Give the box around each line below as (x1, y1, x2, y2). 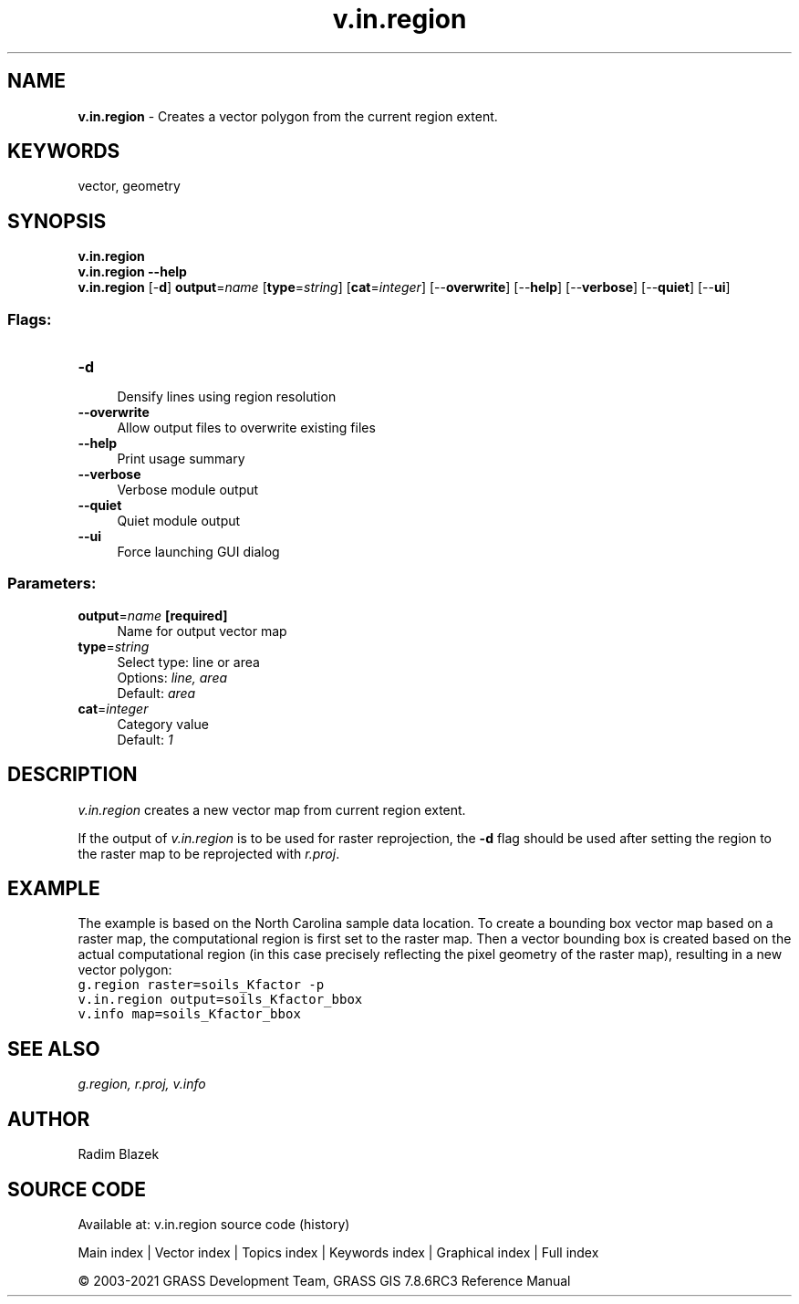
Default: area (117, 684, 196, 701)
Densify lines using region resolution (117, 389, 337, 405)
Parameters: (7, 574, 97, 593)
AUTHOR (7, 1107, 90, 1131)
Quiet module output (117, 513, 241, 529)
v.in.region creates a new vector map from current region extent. (78, 801, 466, 818)
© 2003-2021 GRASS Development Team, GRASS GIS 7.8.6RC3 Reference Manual (78, 1273, 571, 1288)
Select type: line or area (117, 653, 260, 670)
